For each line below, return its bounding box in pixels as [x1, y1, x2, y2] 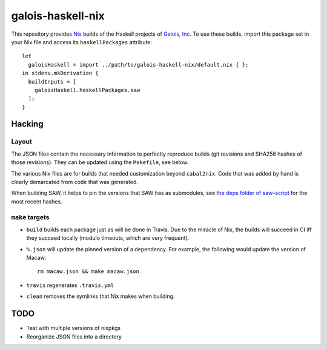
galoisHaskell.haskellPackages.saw [34, 87, 140, 93]
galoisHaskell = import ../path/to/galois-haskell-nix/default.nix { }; [28, 61, 249, 68]
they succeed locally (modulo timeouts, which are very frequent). [26, 234, 190, 242]
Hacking [11, 119, 44, 130]
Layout [11, 137, 33, 146]
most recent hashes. [11, 197, 63, 205]
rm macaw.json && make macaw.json [37, 268, 139, 275]
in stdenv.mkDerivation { [22, 70, 99, 77]
